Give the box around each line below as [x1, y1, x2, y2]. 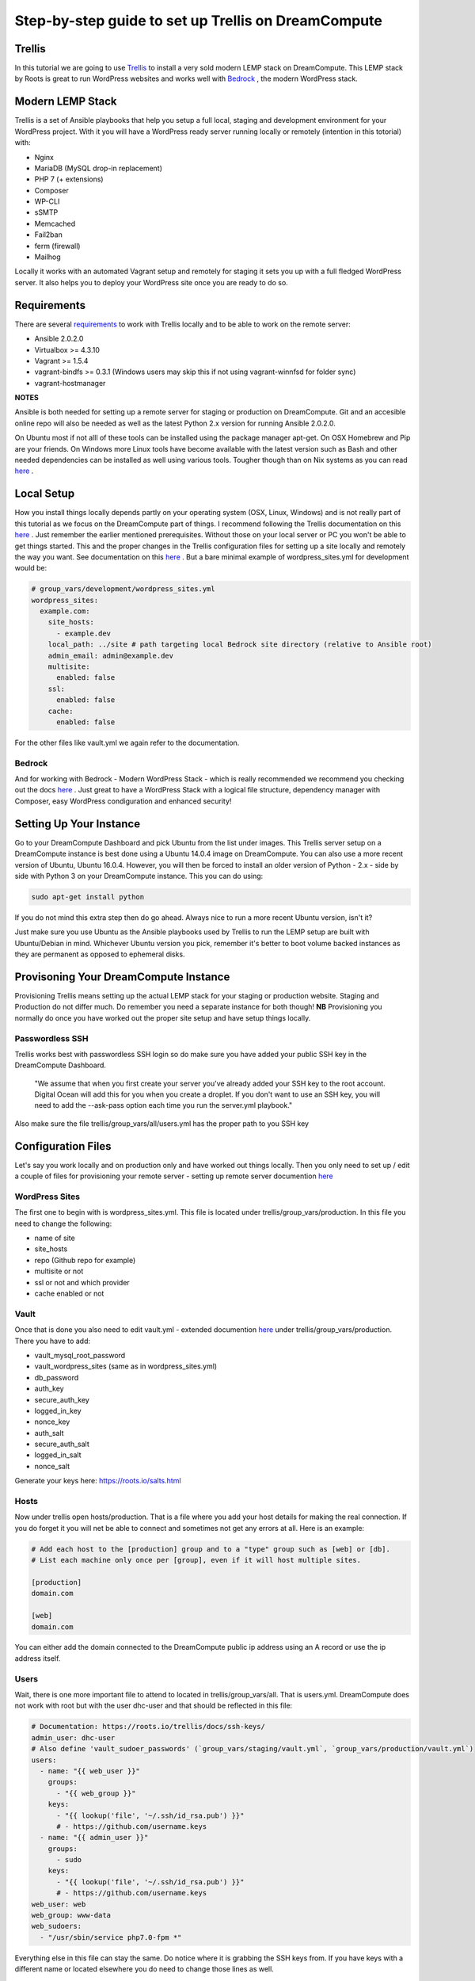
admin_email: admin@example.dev [47, 651, 174, 660]
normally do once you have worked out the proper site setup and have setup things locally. [14, 1013, 311, 1022]
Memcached [34, 219, 76, 228]
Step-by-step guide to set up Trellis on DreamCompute [14, 12, 383, 29]
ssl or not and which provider [34, 1277, 130, 1287]
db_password [34, 1372, 79, 1382]
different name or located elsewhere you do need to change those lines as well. [14, 1964, 275, 1974]
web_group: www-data [31, 1910, 111, 1920]
